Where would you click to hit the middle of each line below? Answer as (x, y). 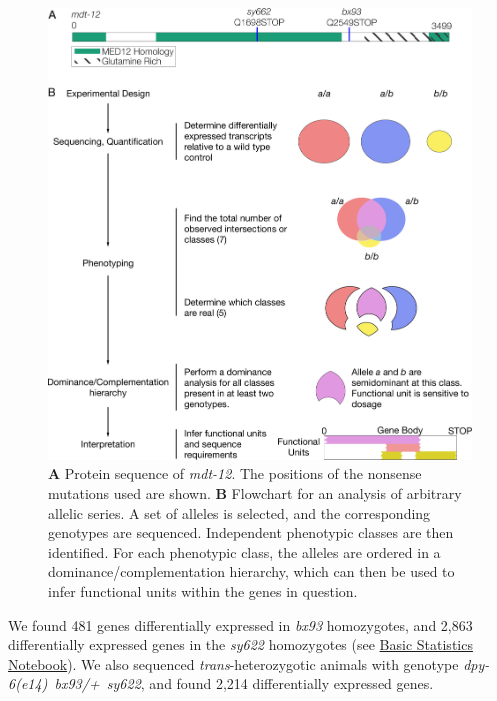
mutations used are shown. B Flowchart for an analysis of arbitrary (255, 492)
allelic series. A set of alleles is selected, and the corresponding (239, 512)
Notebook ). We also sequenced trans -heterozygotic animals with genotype (233, 663)
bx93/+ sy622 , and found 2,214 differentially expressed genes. (244, 683)
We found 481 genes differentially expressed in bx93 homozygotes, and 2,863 (240, 624)
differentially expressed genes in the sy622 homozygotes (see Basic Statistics (240, 644)
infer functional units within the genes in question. (203, 590)
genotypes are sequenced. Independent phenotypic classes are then (251, 532)
